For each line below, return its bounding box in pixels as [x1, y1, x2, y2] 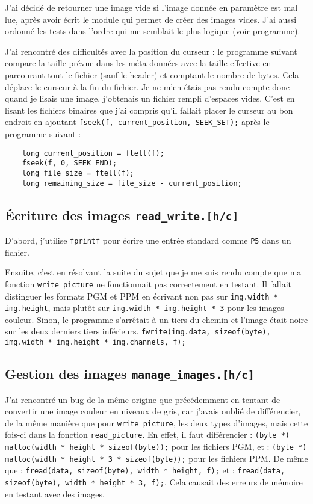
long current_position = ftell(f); [22, 149, 164, 158]
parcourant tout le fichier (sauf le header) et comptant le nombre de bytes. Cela [5, 68, 299, 81]
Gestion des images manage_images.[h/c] [5, 364, 255, 383]
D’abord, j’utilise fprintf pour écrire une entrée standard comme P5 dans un [5, 234, 291, 246]
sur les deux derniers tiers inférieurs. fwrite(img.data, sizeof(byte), [5, 325, 271, 337]
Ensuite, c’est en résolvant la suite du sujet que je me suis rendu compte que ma [5, 266, 302, 278]
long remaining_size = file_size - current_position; [22, 179, 242, 188]
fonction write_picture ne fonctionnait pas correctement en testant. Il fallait [5, 277, 291, 290]
